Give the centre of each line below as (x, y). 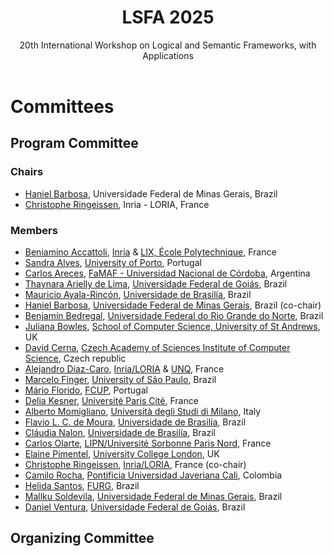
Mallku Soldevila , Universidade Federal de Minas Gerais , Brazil (153, 496)
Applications (168, 55)
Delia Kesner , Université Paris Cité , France (111, 400)
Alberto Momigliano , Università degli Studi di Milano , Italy (143, 411)
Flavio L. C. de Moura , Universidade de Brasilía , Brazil (135, 422)
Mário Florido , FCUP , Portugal (86, 390)
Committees (62, 106)
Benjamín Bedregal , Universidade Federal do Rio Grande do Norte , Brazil (174, 315)
